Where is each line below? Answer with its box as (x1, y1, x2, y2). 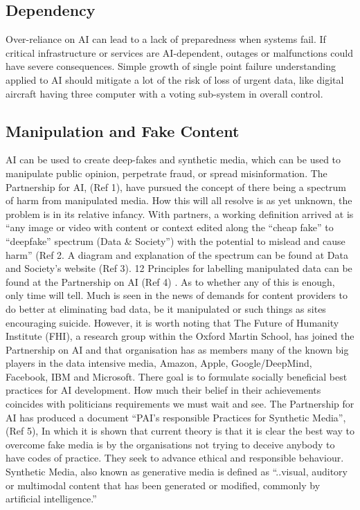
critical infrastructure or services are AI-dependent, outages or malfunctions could (6, 45, 353, 60)
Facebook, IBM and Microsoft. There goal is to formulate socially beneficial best (6, 369, 348, 383)
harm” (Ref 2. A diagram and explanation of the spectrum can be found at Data (6, 247, 348, 262)
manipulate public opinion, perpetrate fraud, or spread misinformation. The (6, 165, 327, 180)
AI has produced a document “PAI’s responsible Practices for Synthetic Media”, (6, 410, 346, 424)
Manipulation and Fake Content (6, 120, 240, 141)
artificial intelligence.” (6, 491, 97, 506)
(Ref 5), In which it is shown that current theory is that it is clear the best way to (6, 424, 354, 438)
